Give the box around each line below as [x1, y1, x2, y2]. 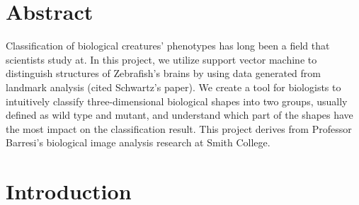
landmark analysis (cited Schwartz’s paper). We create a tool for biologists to [6, 79, 341, 94]
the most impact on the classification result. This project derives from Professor [6, 121, 352, 136]
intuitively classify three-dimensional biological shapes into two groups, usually [6, 93, 348, 108]
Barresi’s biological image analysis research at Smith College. [6, 135, 270, 150]
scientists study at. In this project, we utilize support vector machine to [6, 52, 317, 66]
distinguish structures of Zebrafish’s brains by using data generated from [6, 66, 321, 81]
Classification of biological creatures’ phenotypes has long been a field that [6, 38, 330, 53]
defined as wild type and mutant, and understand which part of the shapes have [6, 107, 353, 122]
